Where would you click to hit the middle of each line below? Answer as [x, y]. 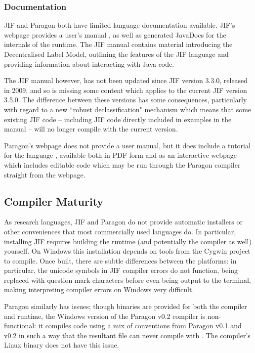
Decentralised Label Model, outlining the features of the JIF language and [116, 54]
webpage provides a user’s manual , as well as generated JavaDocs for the [115, 34]
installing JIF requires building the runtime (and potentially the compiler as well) [128, 241]
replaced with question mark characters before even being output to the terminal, [127, 280]
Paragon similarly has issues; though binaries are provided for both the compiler [126, 306]
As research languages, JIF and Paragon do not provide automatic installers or [124, 222]
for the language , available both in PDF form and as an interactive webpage [120, 155]
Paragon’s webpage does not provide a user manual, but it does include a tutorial [127, 145]
